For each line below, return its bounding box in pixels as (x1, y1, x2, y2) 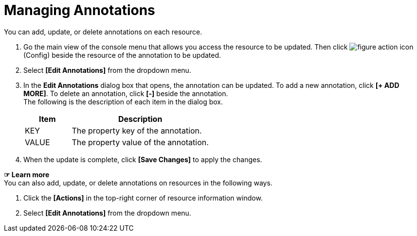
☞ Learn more (4, 170, 50, 179)
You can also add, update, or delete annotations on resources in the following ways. (4, 178, 272, 187)
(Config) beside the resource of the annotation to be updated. (23, 51, 221, 59)
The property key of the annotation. (72, 125, 202, 135)
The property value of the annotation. (72, 137, 209, 147)
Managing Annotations (4, 2, 155, 18)
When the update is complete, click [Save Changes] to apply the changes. (23, 155, 262, 164)
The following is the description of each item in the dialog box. (23, 97, 223, 106)
